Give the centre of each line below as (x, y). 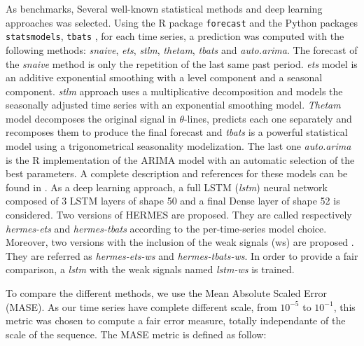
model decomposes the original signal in (91, 118)
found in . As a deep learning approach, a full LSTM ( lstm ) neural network (167, 187)
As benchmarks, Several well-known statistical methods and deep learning (164, 8)
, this (344, 306)
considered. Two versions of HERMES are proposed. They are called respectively (179, 215)
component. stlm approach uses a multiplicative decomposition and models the (174, 91)
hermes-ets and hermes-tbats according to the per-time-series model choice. (166, 228)
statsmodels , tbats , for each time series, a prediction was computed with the (175, 36)
